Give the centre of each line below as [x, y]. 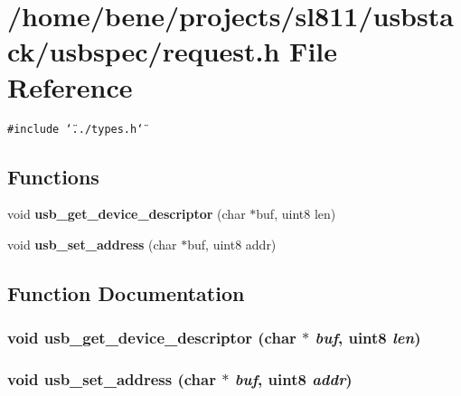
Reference [70, 86]
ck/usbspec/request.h [144, 51]
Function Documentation [126, 292]
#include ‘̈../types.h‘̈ [75, 129]
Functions [53, 176]
